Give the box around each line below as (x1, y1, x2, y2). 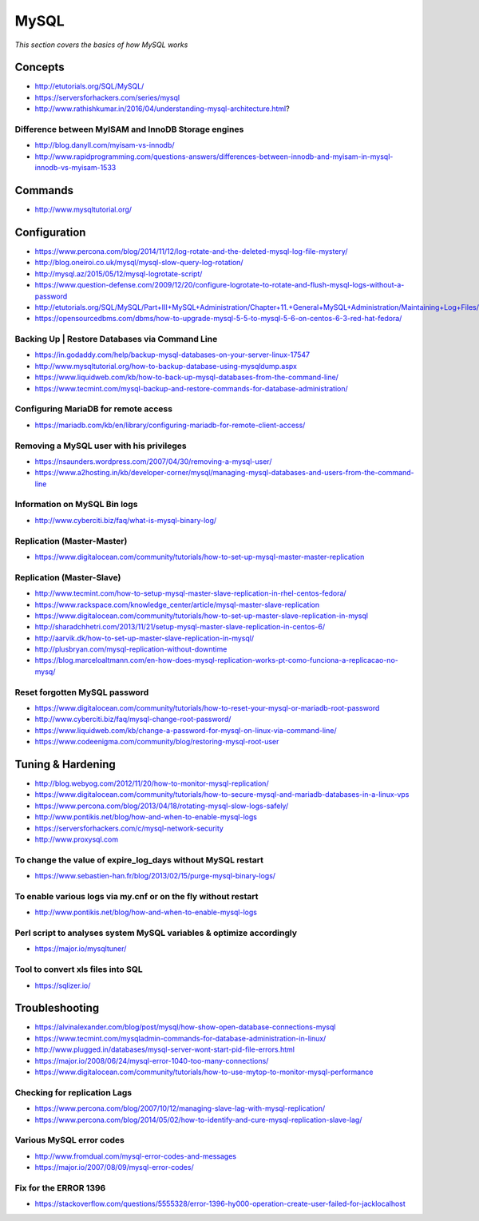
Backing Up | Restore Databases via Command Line (14, 334, 218, 345)
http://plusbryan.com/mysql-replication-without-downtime (34, 644, 228, 654)
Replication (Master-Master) (14, 535, 128, 546)
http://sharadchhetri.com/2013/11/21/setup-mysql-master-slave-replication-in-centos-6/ (34, 622, 326, 632)
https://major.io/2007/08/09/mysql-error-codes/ (34, 1163, 195, 1172)
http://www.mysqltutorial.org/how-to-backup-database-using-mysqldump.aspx (34, 361, 297, 371)
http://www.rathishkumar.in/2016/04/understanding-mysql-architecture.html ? (34, 104, 291, 113)
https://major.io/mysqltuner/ (34, 944, 127, 953)
